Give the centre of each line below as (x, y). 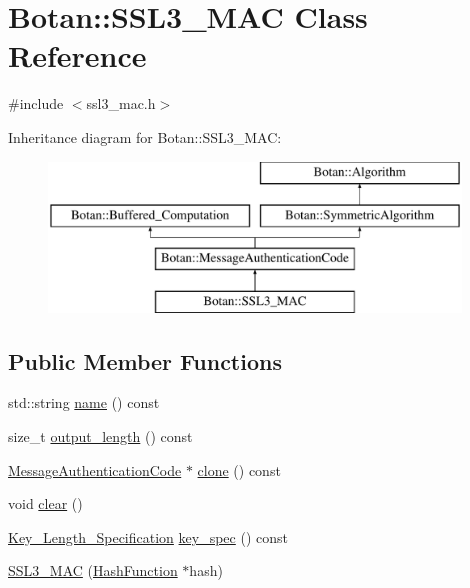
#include (36, 103)
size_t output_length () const (100, 436)
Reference (77, 55)
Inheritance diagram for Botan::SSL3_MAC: (145, 136)
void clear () (45, 503)
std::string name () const (84, 402)
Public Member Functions (145, 360)
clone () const (239, 469)
